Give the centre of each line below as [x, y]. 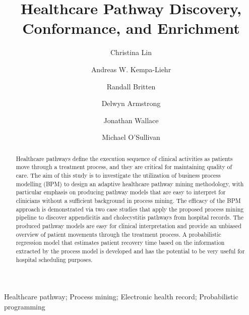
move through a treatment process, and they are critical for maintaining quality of [124, 167]
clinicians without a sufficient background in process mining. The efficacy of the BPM [128, 200]
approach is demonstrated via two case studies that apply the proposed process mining [130, 209]
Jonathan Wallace [131, 120]
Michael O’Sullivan [131, 137]
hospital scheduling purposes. [54, 259]
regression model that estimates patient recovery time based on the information [120, 243]
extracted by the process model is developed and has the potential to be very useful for [130, 251]
